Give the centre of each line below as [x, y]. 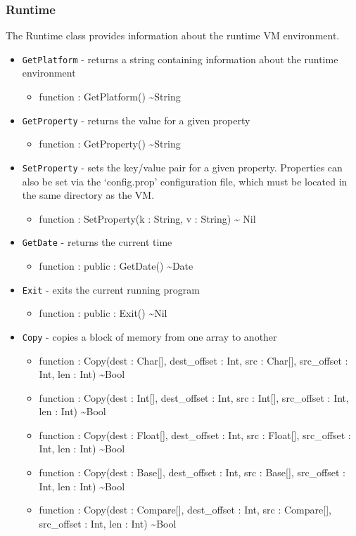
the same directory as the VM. [88, 195]
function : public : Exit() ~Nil [103, 313]
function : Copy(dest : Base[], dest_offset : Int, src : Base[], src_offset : [192, 472]
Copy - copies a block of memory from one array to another [150, 336]
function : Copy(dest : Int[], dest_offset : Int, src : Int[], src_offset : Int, [194, 397]
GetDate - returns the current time [97, 242]
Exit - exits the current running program [111, 289]
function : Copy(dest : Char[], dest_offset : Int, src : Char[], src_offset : [193, 360]
